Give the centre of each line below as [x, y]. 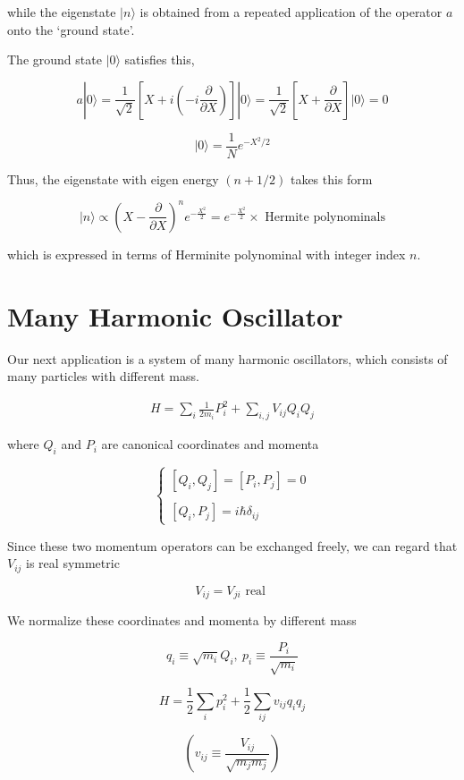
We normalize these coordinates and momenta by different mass [182, 620]
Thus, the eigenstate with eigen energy [113, 178]
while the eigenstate [62, 12]
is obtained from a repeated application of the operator [291, 12]
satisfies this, [160, 59]
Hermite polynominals [325, 217]
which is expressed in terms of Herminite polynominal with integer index [207, 254]
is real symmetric [73, 563]
